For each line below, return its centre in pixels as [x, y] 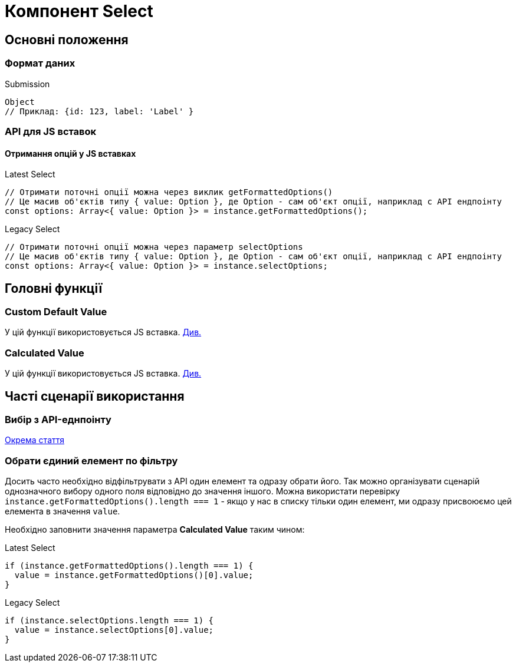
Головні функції [54, 288]
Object [20, 102]
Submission [27, 84]
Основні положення [67, 39]
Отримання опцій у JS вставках [70, 153]
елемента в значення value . [63, 511]
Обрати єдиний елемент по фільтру [91, 460]
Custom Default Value [56, 311]
